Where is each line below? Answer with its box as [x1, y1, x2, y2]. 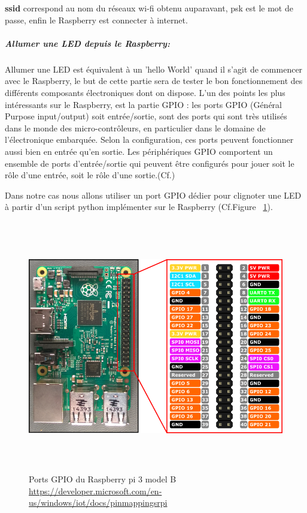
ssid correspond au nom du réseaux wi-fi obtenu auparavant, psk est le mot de [5, 2, 293, 14]
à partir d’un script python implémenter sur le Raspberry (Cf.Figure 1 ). [5, 200, 273, 213]
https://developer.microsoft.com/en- [29, 484, 162, 497]
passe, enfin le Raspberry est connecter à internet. [5, 13, 188, 26]
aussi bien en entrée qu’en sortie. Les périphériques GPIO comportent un [5, 145, 273, 157]
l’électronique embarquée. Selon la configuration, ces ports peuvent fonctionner [5, 133, 294, 146]
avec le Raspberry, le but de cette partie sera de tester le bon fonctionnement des [5, 74, 303, 87]
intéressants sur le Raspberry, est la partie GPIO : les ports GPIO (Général [5, 98, 282, 110]
